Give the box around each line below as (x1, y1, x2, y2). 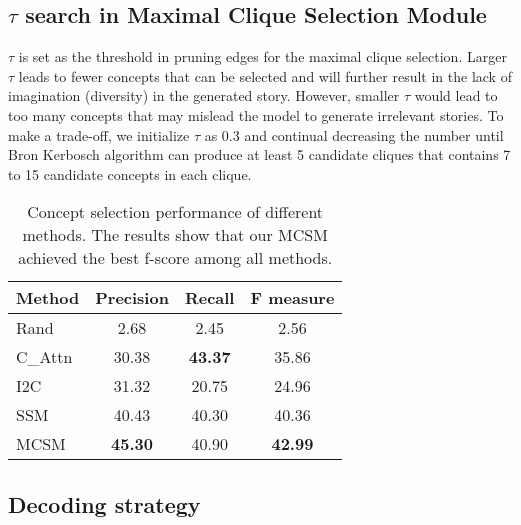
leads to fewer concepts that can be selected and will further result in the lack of (18, 65, 512, 86)
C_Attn (16, 345, 73, 369)
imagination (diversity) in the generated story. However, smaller (8, 85, 400, 106)
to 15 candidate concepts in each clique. (8, 163, 252, 184)
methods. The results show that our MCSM (22, 223, 328, 247)
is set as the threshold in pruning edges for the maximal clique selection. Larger (18, 46, 507, 67)
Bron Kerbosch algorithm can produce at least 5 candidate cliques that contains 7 (8, 144, 511, 165)
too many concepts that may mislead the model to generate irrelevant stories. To (8, 104, 504, 125)
